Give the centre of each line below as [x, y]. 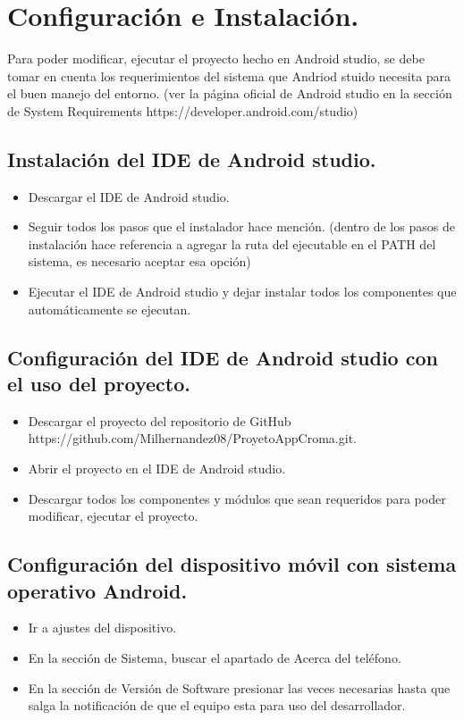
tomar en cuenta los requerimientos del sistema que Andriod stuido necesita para [229, 75]
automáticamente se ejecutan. [110, 309]
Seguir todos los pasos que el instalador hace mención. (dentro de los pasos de [241, 226]
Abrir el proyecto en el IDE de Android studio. [157, 469]
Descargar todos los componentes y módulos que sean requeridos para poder [237, 498]
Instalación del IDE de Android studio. [192, 159]
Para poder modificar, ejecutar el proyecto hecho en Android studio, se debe [216, 59]
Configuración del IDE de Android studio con [223, 357]
